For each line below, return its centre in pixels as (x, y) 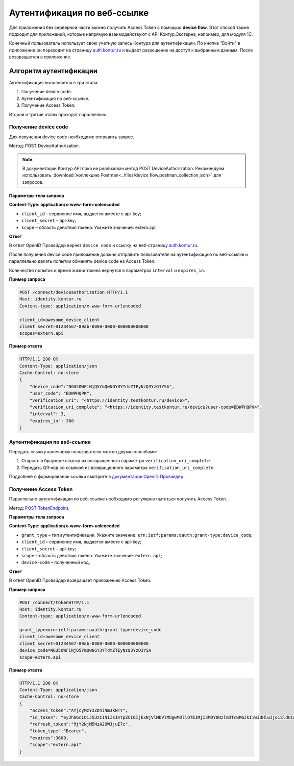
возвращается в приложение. (40, 57)
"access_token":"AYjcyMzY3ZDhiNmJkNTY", (79, 710)
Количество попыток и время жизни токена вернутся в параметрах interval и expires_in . (107, 270)
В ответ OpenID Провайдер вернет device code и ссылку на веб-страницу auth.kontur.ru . (104, 246)
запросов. (33, 182)
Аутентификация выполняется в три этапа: (54, 83)
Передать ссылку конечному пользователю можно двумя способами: (83, 451)
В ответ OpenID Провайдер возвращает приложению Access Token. (80, 580)
